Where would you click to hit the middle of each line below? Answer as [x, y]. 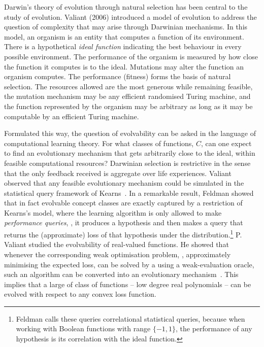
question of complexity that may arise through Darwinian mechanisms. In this [126, 27]
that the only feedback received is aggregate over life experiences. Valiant [118, 173]
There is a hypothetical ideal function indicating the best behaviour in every [123, 46]
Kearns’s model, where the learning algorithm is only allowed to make [113, 212]
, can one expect [226, 143]
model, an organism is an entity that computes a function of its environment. [124, 36]
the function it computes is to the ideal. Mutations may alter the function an [124, 66]
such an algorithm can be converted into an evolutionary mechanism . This [121, 274]
